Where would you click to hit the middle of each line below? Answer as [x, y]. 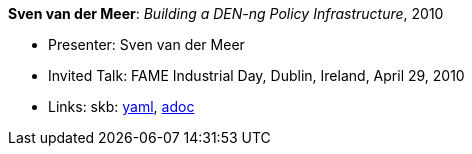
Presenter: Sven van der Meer [146, 44]
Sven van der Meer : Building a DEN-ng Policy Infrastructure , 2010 [226, 13]
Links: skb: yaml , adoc [121, 106]
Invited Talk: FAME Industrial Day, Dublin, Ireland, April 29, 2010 [256, 75]
